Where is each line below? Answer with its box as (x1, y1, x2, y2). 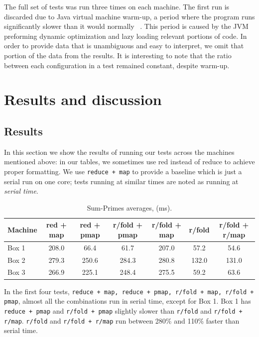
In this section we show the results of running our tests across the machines (4, 146, 235, 157)
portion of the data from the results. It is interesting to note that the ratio (4, 50, 232, 60)
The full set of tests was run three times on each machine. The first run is (4, 1, 230, 11)
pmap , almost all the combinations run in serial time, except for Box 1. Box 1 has (4, 296, 251, 306)
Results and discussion (4, 89, 162, 110)
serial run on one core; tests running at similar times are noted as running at (4, 176, 239, 186)
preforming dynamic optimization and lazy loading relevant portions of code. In (4, 30, 247, 41)
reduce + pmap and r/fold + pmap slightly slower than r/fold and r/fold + (4, 305, 243, 316)
